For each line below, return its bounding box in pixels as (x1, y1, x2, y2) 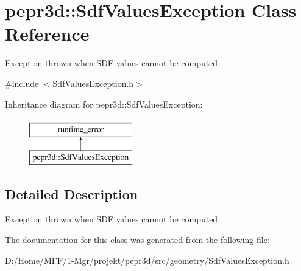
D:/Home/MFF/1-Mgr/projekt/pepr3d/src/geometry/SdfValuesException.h (5, 253, 289, 266)
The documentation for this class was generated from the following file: (5, 233, 270, 246)
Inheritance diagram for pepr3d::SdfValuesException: (5, 97, 203, 110)
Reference (5, 21, 90, 46)
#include (5, 77, 39, 89)
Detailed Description (5, 184, 138, 203)
